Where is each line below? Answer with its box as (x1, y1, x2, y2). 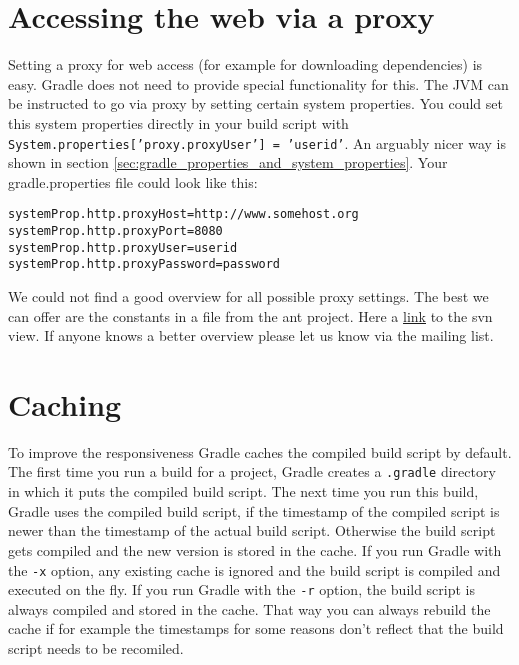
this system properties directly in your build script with (8, 112, 349, 133)
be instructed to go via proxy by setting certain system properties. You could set (8, 93, 503, 114)
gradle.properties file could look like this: (8, 171, 258, 192)
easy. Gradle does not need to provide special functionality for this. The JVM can (8, 73, 509, 94)
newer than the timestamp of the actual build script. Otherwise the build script (8, 520, 496, 541)
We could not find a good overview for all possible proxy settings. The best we (8, 285, 489, 306)
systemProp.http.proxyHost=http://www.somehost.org (8, 207, 359, 222)
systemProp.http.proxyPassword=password (8, 257, 281, 272)
